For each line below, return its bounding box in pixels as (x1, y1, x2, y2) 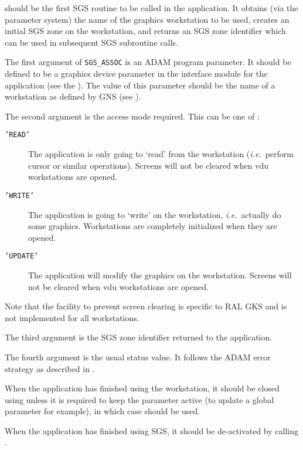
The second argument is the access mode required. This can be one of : (5, 110, 260, 122)
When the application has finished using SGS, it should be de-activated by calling (5, 424, 298, 437)
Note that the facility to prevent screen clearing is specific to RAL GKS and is (5, 300, 287, 312)
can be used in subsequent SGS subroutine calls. (5, 36, 178, 48)
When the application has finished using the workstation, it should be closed (5, 382, 280, 394)
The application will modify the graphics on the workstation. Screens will (28, 268, 292, 281)
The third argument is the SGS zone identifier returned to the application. (5, 331, 273, 343)
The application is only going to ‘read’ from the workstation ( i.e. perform (28, 148, 294, 160)
